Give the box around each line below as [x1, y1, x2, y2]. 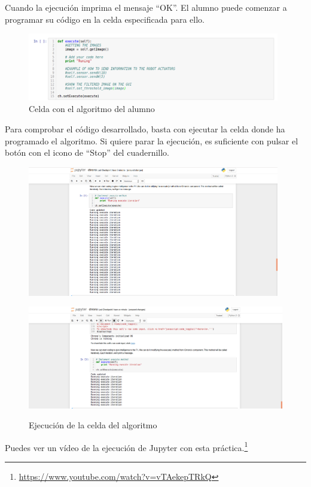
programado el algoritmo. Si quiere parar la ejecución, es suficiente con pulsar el [5, 134, 298, 147]
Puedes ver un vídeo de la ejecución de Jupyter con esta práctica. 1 [5, 439, 248, 453]
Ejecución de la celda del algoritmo [29, 419, 157, 431]
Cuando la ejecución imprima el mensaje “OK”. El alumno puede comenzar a [5, 1, 287, 13]
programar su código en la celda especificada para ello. [5, 13, 205, 25]
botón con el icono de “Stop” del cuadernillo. [5, 146, 170, 159]
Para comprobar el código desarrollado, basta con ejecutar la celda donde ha [5, 122, 285, 135]
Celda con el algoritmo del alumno [29, 102, 155, 115]
